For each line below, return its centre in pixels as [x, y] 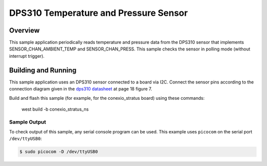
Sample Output [28, 122]
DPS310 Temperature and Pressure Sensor [98, 13]
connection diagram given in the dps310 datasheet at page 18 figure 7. [81, 89]
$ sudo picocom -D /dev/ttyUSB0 [59, 152]
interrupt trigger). [27, 56]
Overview [24, 30]
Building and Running [43, 70]
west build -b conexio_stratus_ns [55, 109]
